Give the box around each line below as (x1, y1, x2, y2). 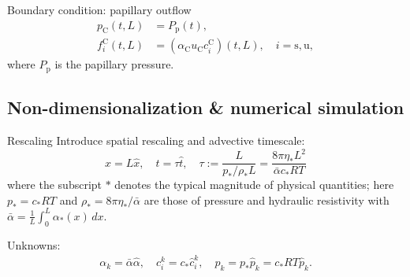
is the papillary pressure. (54, 56, 174, 72)
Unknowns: (7, 236, 61, 253)
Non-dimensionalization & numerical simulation (7, 95, 404, 120)
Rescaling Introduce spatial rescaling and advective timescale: (7, 132, 305, 149)
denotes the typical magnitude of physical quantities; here (114, 176, 394, 193)
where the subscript (7, 176, 102, 193)
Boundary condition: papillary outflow (7, 2, 192, 17)
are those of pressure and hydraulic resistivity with (143, 191, 389, 208)
